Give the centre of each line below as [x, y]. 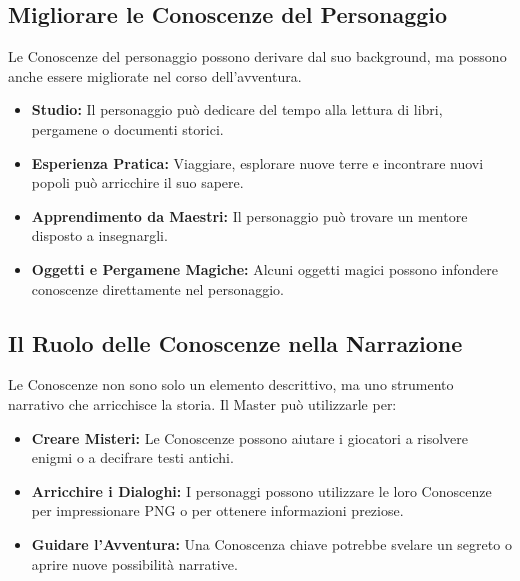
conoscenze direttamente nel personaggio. [158, 288]
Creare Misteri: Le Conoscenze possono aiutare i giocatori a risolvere [250, 437]
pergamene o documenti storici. [127, 128]
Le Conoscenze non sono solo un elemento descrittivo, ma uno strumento [231, 384]
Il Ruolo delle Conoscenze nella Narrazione [235, 342]
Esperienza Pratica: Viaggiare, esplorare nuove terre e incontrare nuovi [257, 162]
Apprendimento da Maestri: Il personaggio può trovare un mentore [249, 215]
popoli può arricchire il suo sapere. [137, 182]
